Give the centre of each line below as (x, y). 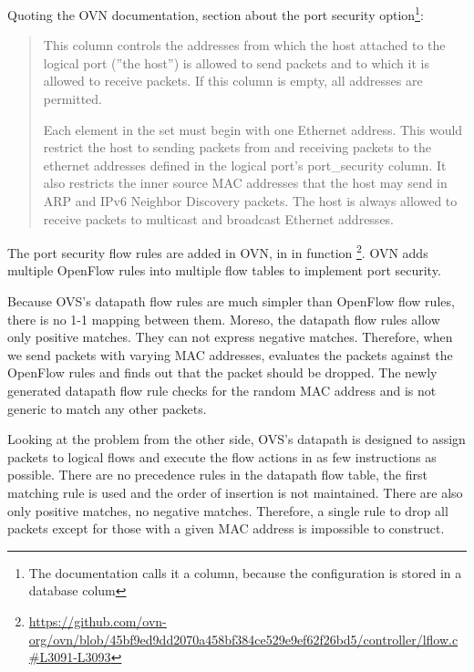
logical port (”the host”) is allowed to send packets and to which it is (236, 62)
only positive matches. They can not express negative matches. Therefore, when (230, 337)
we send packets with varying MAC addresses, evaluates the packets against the (230, 354)
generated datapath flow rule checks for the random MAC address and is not (222, 390)
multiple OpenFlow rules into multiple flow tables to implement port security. (224, 270)
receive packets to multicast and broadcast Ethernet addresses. (219, 218)
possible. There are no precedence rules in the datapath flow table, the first (217, 475)
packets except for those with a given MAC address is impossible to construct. (226, 528)
